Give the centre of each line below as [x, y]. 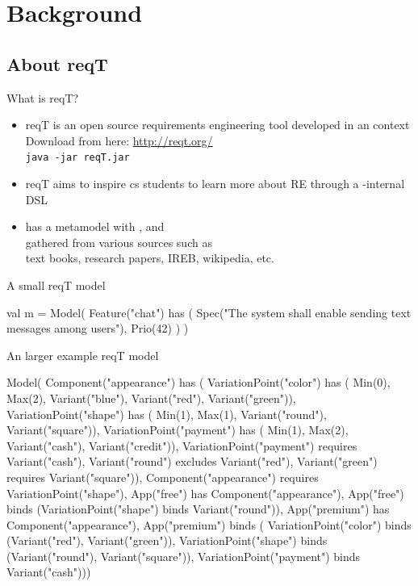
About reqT [57, 63]
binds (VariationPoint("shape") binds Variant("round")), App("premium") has [198, 509]
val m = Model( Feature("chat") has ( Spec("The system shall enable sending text [209, 312]
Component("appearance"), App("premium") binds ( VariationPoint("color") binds [209, 524]
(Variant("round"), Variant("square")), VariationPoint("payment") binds [184, 556]
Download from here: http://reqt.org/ [119, 140]
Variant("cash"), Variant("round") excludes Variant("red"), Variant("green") [192, 461]
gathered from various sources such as [119, 242]
